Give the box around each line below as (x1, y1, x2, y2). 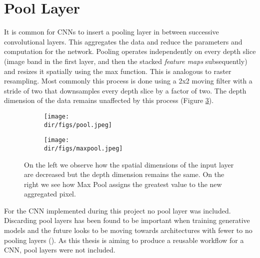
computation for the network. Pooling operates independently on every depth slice (4, 46, 256, 56)
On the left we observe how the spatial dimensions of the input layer (24, 159, 234, 169)
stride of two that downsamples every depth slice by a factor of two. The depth (4, 85, 246, 95)
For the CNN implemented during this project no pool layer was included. (4, 205, 231, 215)
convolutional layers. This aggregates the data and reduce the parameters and (4, 36, 242, 46)
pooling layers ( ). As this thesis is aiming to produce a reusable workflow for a (4, 234, 244, 245)
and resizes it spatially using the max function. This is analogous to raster (4, 65, 231, 76)
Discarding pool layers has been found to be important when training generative (4, 215, 250, 225)
